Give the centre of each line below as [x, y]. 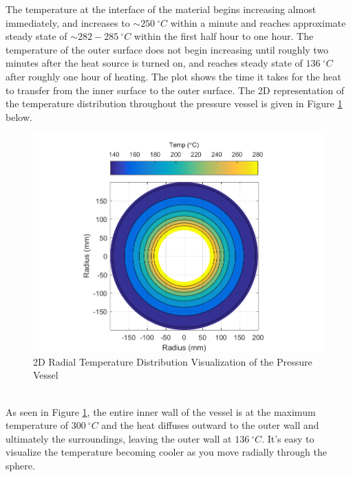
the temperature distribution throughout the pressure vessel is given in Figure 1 [174, 103]
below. [19, 117]
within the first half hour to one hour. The [224, 36]
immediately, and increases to [68, 22]
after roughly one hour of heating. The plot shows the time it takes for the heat [173, 76]
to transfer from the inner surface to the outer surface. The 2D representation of [175, 90]
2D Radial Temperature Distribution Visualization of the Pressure [173, 361]
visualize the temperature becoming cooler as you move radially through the [167, 452]
